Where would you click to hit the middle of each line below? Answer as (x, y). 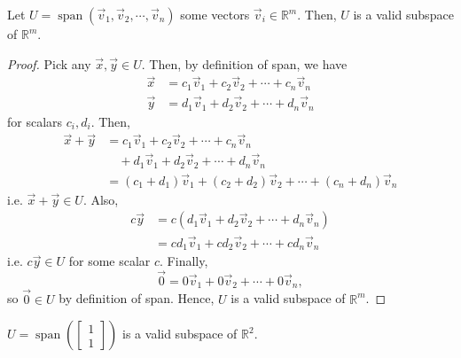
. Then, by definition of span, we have (244, 63)
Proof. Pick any (49, 63)
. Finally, (184, 261)
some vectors (215, 14)
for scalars (35, 121)
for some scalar (109, 261)
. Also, (101, 199)
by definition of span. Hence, (137, 298)
